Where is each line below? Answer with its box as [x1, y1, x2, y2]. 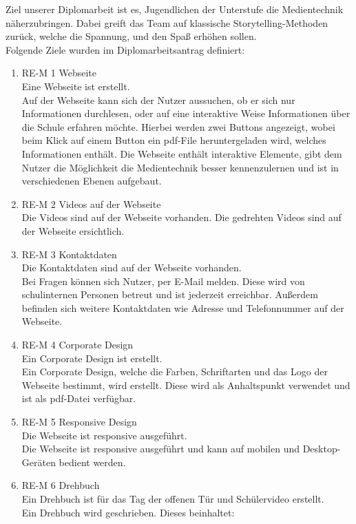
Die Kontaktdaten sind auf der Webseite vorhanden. [21, 260, 242, 275]
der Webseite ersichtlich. [21, 223, 125, 238]
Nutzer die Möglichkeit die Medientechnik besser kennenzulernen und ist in [21, 160, 339, 174]
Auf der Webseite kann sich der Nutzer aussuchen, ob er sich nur [21, 92, 295, 107]
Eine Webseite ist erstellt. [21, 78, 130, 93]
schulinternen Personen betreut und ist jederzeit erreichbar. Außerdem [21, 287, 318, 302]
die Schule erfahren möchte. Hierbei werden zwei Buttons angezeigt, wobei [21, 119, 335, 134]
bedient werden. [59, 454, 126, 469]
